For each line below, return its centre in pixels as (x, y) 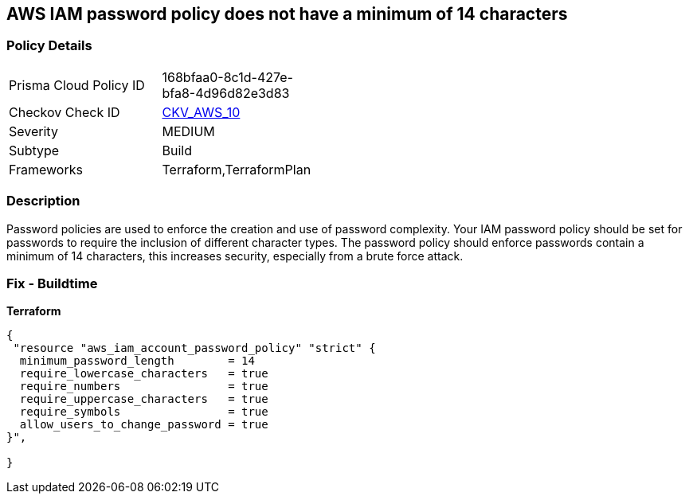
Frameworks (46, 169)
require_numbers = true (144, 387)
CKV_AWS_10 (201, 112)
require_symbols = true (144, 412)
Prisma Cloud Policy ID (77, 85)
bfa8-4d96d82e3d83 (226, 93)
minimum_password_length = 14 (137, 361)
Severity (33, 131)
